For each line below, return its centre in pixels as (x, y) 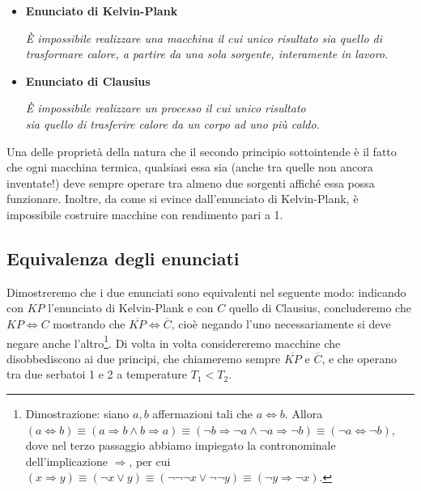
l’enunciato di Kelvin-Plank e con (131, 308)
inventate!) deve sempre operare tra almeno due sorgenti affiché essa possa (191, 182)
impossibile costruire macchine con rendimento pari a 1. (145, 214)
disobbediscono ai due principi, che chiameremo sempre (144, 358)
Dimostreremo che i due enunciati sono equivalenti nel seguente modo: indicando (206, 292)
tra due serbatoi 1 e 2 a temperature (97, 374)
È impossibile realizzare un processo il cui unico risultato (166, 108)
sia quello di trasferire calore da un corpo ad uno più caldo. (172, 123)
